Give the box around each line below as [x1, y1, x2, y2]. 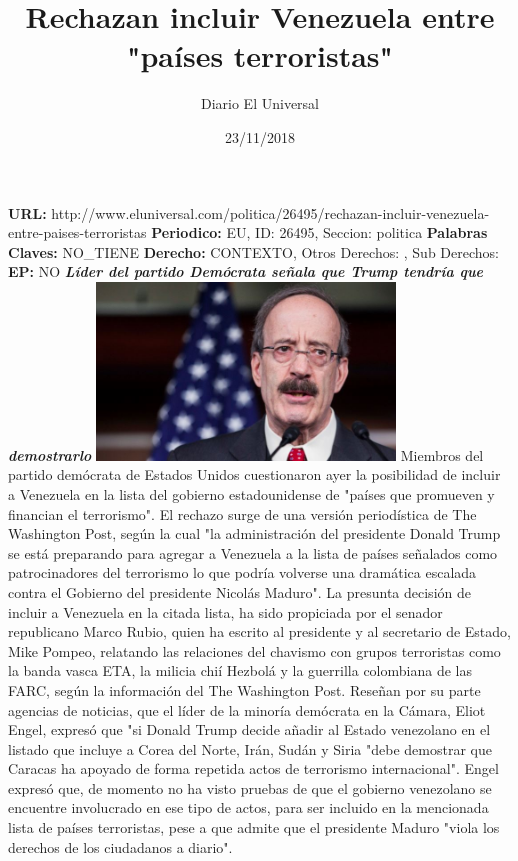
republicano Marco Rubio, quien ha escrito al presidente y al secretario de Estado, [8, 621, 511, 642]
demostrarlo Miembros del [8, 444, 484, 465]
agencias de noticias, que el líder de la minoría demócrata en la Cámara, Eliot [8, 699, 486, 720]
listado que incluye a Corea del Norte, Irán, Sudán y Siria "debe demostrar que [8, 738, 492, 759]
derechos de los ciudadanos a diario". [8, 836, 233, 857]
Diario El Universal [200, 93, 319, 114]
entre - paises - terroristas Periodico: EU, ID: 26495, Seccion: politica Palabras [8, 222, 488, 243]
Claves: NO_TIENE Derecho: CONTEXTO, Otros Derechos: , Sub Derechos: [8, 241, 499, 262]
